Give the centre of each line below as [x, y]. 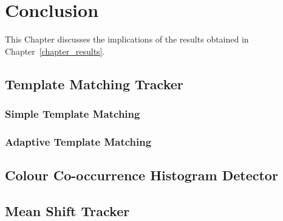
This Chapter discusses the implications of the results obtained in [127, 39]
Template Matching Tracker [94, 83]
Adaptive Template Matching [78, 141]
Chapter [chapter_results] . [55, 51]
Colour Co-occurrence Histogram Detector [141, 175]
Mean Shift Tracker [67, 210]
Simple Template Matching [73, 114]
